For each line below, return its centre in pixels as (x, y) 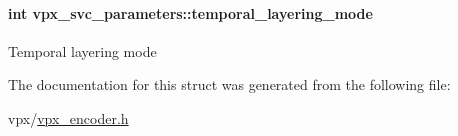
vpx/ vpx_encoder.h (68, 117)
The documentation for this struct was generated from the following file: (229, 84)
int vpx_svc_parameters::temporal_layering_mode (190, 12)
